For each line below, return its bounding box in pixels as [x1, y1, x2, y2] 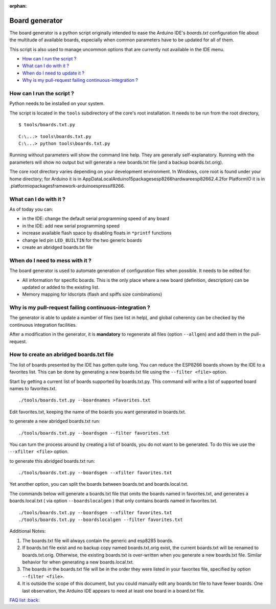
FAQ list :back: [9, 597, 40, 603]
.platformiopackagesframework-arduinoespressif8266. [9, 183, 125, 189]
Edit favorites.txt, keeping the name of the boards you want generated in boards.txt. [9, 409, 187, 415]
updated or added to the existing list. [22, 284, 100, 290]
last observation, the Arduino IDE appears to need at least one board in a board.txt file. [22, 588, 205, 594]
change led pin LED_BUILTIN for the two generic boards [22, 237, 142, 243]
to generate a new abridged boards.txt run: [9, 418, 100, 424]
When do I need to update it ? [22, 70, 84, 76]
